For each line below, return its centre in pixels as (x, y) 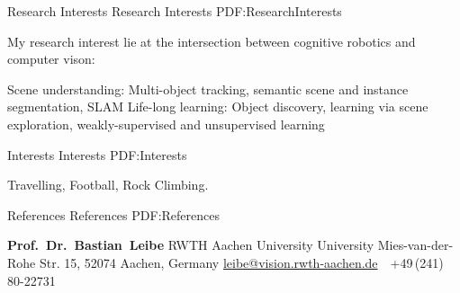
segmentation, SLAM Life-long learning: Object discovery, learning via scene (218, 107)
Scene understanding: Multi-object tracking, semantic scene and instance (208, 89)
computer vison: (51, 59)
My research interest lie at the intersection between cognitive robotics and (212, 41)
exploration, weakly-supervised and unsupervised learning (166, 124)
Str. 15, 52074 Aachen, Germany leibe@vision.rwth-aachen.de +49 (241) (241, 262)
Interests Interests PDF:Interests (97, 154)
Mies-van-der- (415, 245)
